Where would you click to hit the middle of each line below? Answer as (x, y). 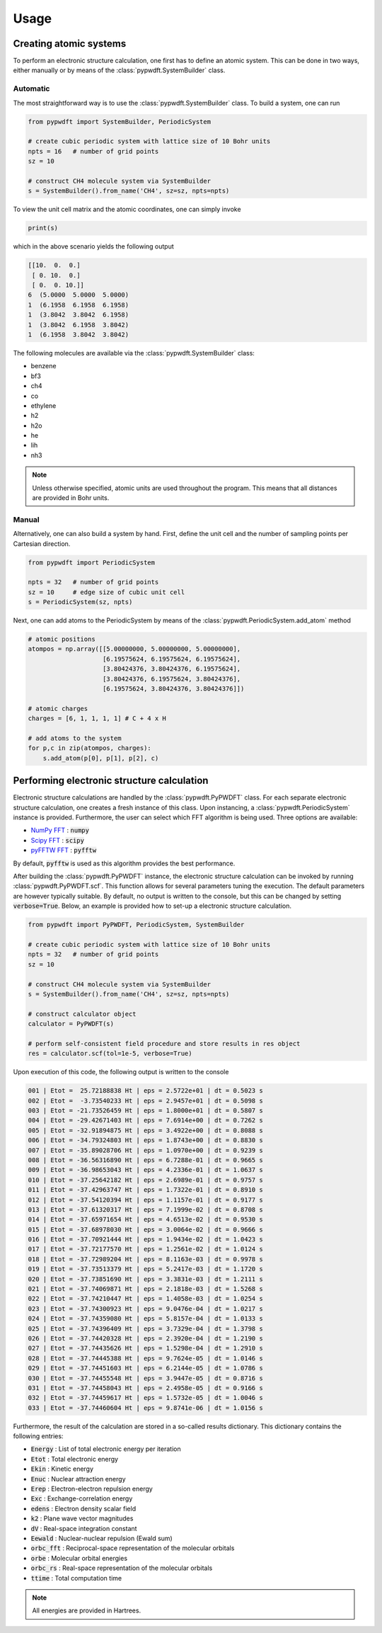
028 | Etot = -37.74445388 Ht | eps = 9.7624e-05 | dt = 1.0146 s (145, 1358)
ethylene (44, 405)
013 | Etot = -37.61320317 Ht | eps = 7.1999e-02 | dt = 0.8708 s (145, 1210)
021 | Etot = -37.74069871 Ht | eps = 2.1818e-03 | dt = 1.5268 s (145, 1289)
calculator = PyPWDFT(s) (71, 1024)
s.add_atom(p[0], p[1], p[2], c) (101, 758)
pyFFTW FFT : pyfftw (64, 850)
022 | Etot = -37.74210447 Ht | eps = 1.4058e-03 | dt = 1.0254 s (145, 1299)
